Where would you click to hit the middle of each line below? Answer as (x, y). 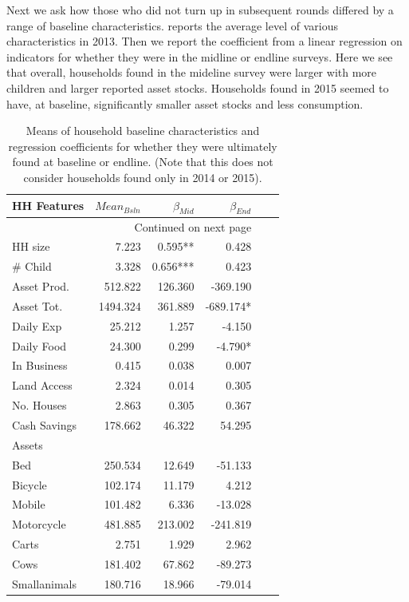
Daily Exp (37, 325)
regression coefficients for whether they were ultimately (143, 146)
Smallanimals (44, 583)
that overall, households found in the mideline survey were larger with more (192, 72)
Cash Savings (45, 425)
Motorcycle (39, 524)
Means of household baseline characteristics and (143, 131)
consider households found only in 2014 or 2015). (143, 177)
